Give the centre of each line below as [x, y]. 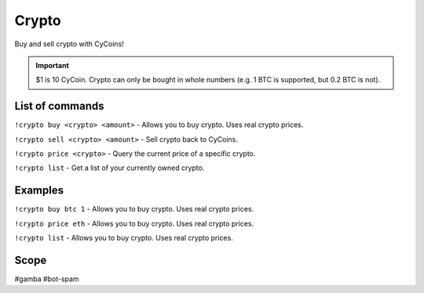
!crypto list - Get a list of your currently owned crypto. [110, 168]
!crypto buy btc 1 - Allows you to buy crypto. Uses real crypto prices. [134, 209]
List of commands [60, 106]
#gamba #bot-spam [47, 279]
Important [53, 65]
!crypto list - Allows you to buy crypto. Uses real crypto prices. [124, 238]
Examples [39, 191]
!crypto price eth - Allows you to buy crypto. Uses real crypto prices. [134, 223]
